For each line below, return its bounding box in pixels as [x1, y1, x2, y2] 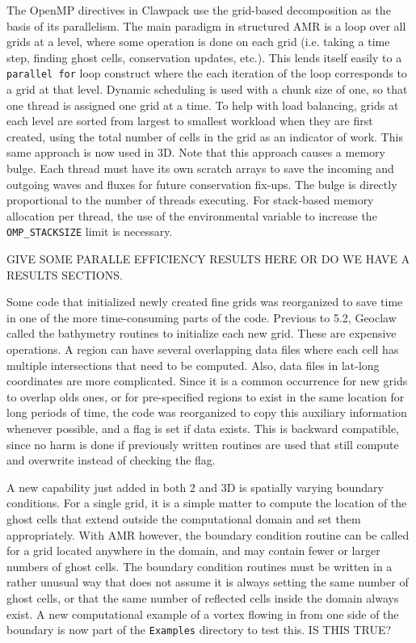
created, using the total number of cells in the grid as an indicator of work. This [6, 128, 403, 145]
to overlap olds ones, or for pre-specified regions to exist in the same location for [6, 388, 405, 405]
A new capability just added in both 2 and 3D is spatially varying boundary [6, 478, 384, 495]
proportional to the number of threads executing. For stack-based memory [6, 191, 374, 208]
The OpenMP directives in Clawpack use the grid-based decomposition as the [6, 2, 391, 18]
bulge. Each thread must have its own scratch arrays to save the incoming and [6, 160, 394, 176]
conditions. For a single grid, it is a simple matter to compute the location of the [6, 494, 407, 511]
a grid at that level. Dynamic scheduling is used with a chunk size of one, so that [6, 81, 408, 98]
